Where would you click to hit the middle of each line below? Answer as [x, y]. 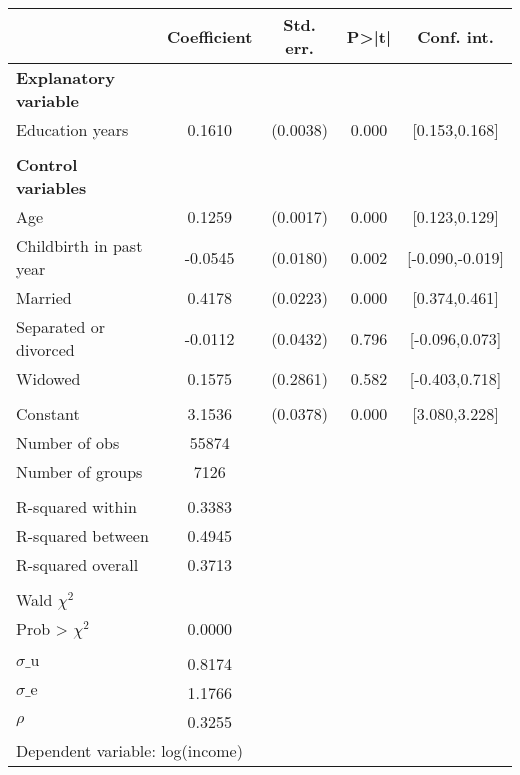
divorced [45, 349]
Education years [72, 129]
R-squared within [76, 506]
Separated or [60, 326]
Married [44, 297]
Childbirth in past [79, 245]
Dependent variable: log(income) [129, 750]
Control [47, 164]
